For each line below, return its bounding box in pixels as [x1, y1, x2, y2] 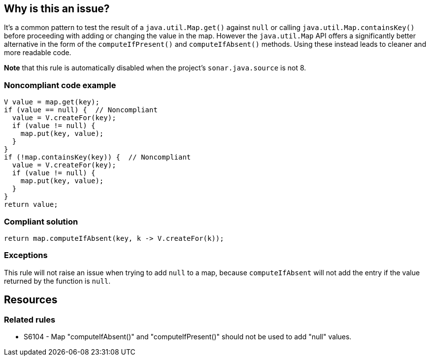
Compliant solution [4, 216, 78, 227]
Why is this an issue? [4, 2, 110, 15]
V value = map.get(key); [4, 98, 99, 106]
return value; [4, 200, 58, 209]
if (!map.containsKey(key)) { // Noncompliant [4, 153, 191, 162]
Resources [4, 294, 58, 306]
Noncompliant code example [4, 80, 116, 90]
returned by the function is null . [4, 276, 111, 285]
